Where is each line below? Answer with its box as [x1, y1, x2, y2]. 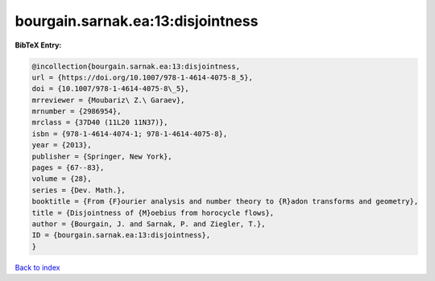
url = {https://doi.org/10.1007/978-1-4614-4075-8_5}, [31, 72, 253, 82]
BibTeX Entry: [14, 40, 62, 50]
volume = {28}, [31, 174, 92, 184]
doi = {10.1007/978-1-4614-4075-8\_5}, [31, 85, 189, 93]
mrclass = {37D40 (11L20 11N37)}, [31, 118, 168, 127]
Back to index [14, 262, 60, 272]
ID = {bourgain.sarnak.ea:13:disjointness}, [31, 230, 211, 240]
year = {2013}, [31, 141, 92, 150]
